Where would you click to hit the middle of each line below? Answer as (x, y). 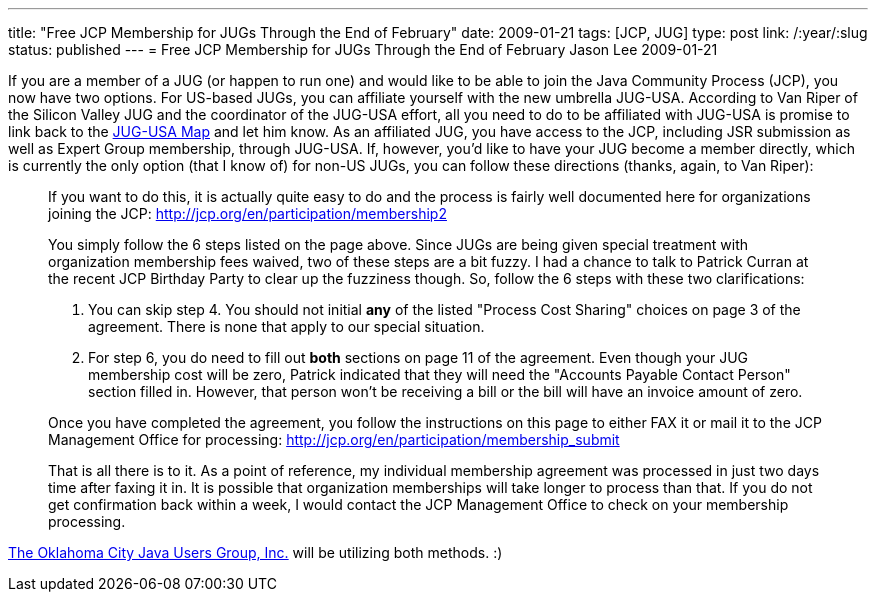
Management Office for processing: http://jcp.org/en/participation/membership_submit (334, 439)
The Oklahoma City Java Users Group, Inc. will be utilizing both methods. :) (255, 552)
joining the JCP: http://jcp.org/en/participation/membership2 (247, 213)
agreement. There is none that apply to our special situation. (286, 326)
